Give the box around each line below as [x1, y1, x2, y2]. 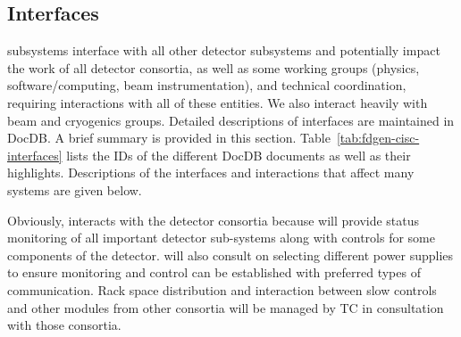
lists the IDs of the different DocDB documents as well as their [66, 145, 411, 164]
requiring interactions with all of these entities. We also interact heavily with [7, 93, 428, 111]
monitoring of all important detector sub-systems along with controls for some [7, 228, 435, 247]
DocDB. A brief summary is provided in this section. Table [7, 128, 331, 147]
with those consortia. [7, 316, 122, 334]
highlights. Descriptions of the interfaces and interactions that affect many [7, 163, 415, 182]
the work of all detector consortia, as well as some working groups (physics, [7, 58, 420, 77]
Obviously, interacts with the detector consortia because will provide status [7, 210, 420, 229]
